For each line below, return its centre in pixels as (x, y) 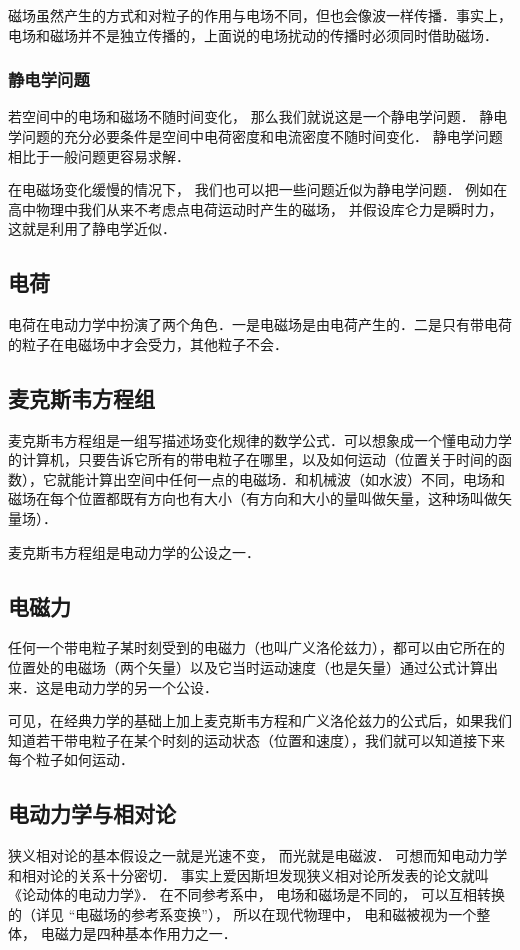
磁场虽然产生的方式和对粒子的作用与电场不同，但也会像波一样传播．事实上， (260, 15)
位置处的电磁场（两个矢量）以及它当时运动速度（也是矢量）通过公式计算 (246, 666)
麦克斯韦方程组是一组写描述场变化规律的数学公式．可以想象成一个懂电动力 (253, 439)
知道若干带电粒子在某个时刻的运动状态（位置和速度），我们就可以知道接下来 (256, 739)
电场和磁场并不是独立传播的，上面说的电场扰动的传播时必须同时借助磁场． (253, 34)
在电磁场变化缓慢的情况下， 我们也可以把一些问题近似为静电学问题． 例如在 (258, 189)
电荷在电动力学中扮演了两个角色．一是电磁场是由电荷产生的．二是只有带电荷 (260, 324)
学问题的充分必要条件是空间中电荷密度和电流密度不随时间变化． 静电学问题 (255, 136)
